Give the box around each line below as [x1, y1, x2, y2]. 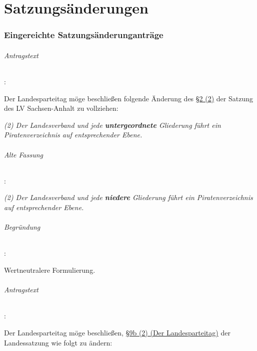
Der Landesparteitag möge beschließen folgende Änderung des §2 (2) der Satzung [4, 93, 253, 103]
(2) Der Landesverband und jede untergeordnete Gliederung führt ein [4, 119, 221, 130]
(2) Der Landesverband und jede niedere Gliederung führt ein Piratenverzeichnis [4, 192, 253, 203]
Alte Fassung [4, 149, 43, 159]
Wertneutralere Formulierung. [4, 264, 95, 275]
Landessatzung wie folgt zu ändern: [4, 337, 112, 347]
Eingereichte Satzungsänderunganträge [4, 29, 163, 41]
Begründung [4, 222, 40, 232]
